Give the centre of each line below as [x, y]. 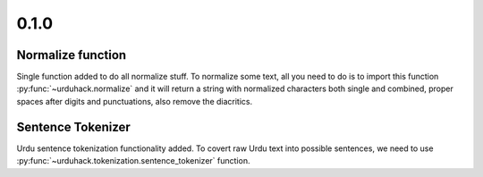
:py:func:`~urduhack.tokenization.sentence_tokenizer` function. [133, 161]
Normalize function [72, 55]
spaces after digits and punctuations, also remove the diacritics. [135, 101]
